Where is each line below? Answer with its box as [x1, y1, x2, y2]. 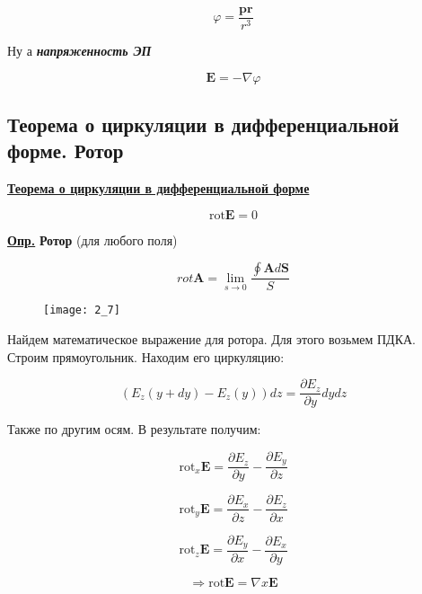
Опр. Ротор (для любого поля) [7, 230, 178, 249]
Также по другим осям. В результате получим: [7, 420, 261, 439]
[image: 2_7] [43, 304, 120, 317]
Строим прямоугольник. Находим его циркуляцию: [7, 347, 285, 366]
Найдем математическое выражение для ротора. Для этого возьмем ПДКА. [7, 330, 416, 349]
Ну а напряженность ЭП [7, 41, 152, 60]
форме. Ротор [7, 137, 124, 164]
